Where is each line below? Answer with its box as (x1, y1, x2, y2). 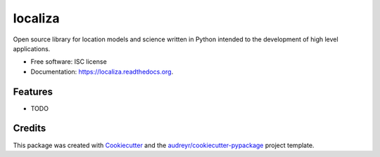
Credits (13, 123, 46, 135)
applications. (13, 44, 51, 53)
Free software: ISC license (30, 57, 107, 66)
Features (13, 86, 53, 97)
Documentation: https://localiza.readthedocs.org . (30, 67, 174, 76)
